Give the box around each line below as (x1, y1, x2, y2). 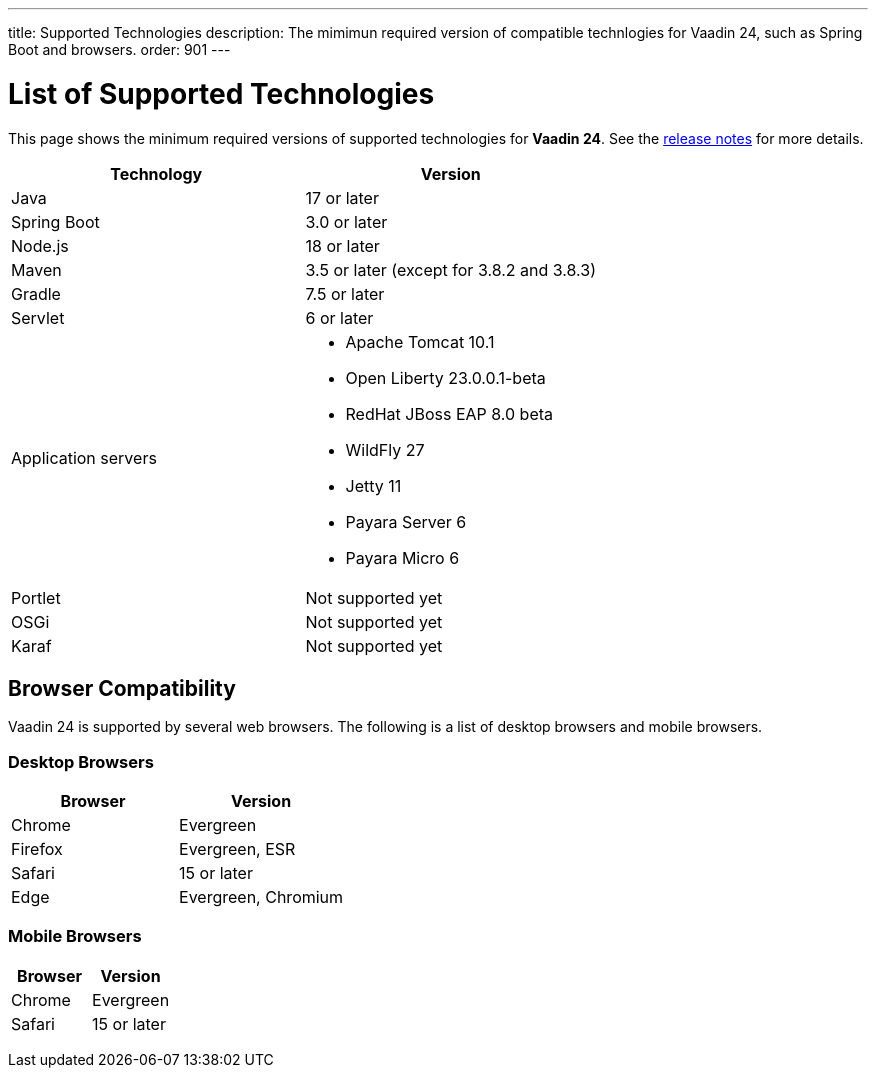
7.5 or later (305, 283, 385, 304)
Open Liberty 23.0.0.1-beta (345, 367, 546, 388)
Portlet (11, 587, 61, 608)
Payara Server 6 (345, 511, 467, 532)
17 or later (305, 187, 379, 208)
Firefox (11, 839, 63, 860)
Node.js (11, 235, 69, 256)
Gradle (11, 283, 61, 304)
